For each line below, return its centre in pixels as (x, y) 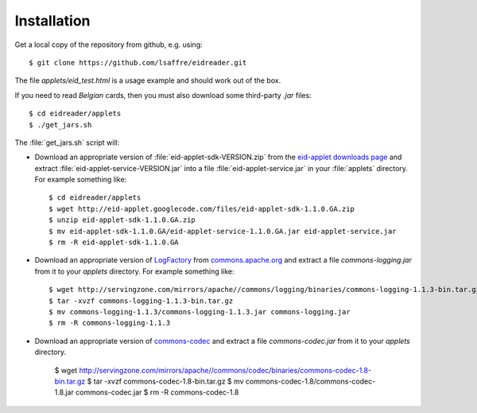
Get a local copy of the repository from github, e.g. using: (109, 45)
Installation (52, 21)
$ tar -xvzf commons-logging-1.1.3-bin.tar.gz (141, 301)
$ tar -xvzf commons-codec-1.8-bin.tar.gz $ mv (165, 381)
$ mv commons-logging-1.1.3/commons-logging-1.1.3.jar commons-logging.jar (200, 312)
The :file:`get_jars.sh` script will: (67, 142)
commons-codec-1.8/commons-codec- (310, 381)
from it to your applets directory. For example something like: (134, 271)
